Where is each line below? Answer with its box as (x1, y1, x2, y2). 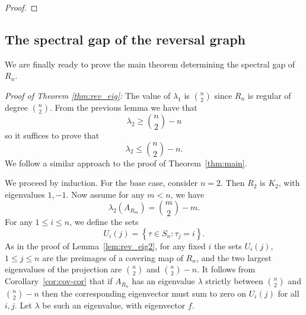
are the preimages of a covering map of (42, 251, 183, 263)
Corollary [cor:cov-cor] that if (5, 275, 113, 287)
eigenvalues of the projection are (5, 263, 122, 275)
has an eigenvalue (132, 275, 195, 287)
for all (278, 287, 299, 299)
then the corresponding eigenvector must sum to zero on (42, 287, 247, 299)
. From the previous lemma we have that (49, 101, 197, 113)
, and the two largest (196, 251, 272, 263)
